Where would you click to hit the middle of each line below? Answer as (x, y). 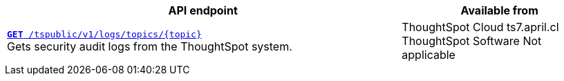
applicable (429, 55)
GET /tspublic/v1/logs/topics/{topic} (104, 34)
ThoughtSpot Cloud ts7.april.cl (480, 27)
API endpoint (203, 10)
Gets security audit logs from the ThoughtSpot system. (150, 46)
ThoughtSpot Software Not (472, 41)
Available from (499, 10)
